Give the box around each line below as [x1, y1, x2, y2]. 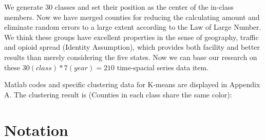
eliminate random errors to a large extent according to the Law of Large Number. [4, 22, 261, 32]
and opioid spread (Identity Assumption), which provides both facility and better [4, 42, 260, 52]
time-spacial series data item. [117, 62, 209, 72]
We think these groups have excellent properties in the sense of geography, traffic [4, 31, 259, 42]
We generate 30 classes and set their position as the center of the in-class [4, 2, 234, 12]
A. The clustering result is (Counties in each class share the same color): [4, 89, 232, 99]
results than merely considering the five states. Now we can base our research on [4, 51, 257, 62]
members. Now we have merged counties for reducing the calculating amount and [4, 11, 260, 22]
